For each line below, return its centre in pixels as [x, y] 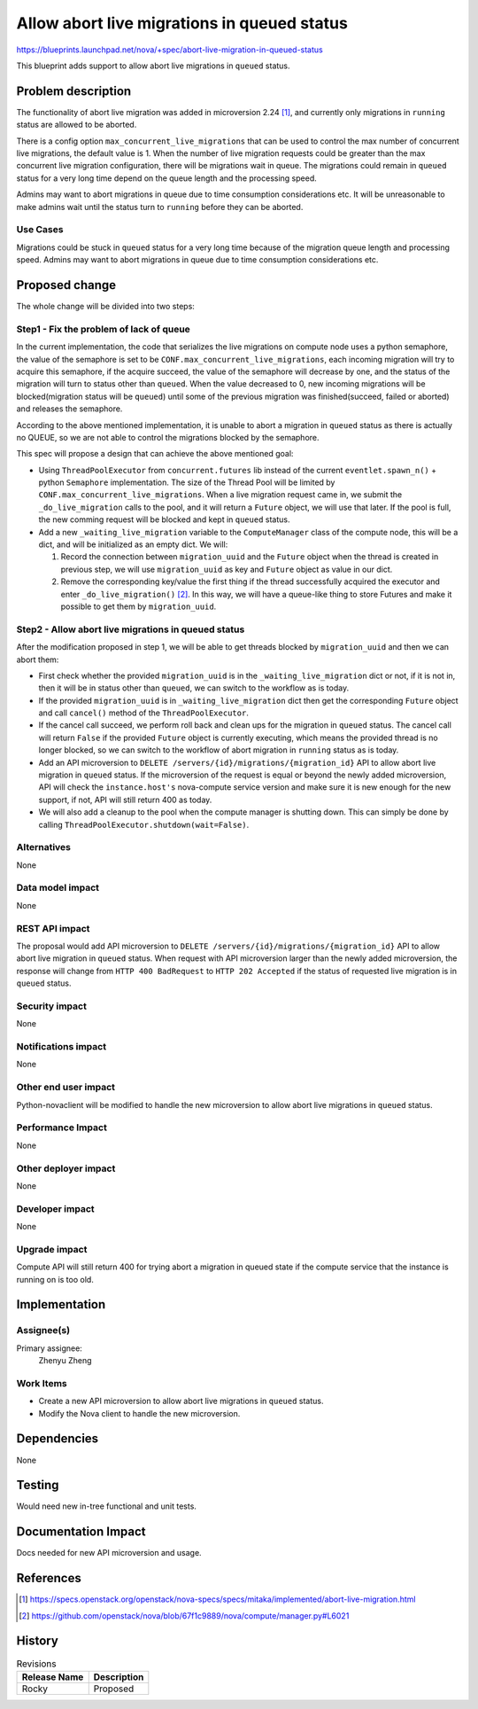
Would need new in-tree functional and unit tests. [106, 1506]
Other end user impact [66, 1088]
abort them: [38, 659]
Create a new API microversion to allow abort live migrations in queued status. [181, 1401]
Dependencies [58, 1439]
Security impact [52, 1006]
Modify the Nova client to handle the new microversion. [139, 1413]
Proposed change [66, 285]
